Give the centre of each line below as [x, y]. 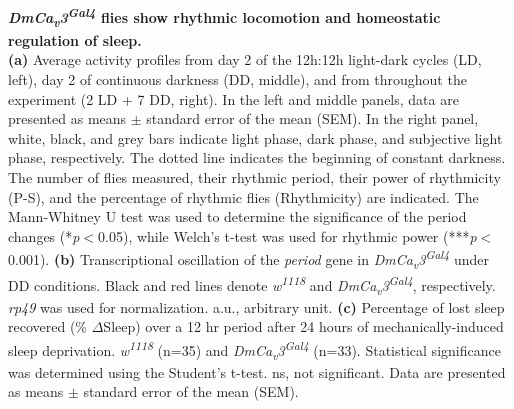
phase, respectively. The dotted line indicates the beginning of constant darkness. [257, 157]
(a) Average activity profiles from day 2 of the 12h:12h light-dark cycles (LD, [245, 59]
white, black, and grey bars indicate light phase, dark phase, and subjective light [255, 137]
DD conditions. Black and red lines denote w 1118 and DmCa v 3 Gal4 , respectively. [252, 285]
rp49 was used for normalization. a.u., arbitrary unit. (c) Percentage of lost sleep [256, 306]
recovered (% [48, 326]
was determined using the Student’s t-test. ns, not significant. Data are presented [257, 371]
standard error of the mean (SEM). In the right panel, [312, 118]
